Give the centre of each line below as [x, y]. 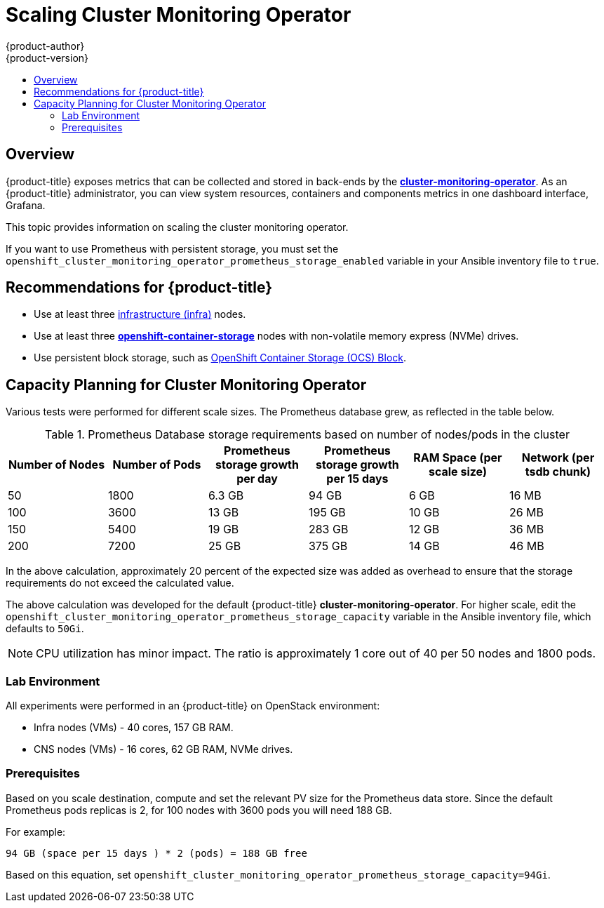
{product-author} [45, 46]
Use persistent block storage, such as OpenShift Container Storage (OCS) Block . [220, 358]
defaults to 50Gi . [45, 629]
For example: [36, 832]
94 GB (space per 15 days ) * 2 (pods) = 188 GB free [156, 853]
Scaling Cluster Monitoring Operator [179, 15]
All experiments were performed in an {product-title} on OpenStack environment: [193, 706]
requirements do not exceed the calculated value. [120, 583]
